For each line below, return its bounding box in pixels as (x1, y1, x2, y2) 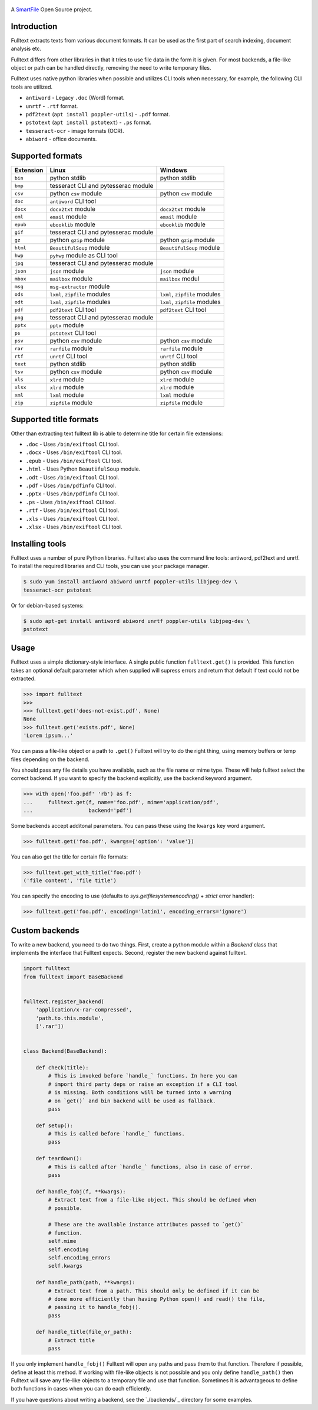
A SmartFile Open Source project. (11, 6, 92, 13)
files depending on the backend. (11, 756, 90, 763)
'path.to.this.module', (35, 1014, 104, 1021)
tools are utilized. (11, 83, 53, 90)
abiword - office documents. (25, 136, 97, 143)
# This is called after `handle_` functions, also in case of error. (48, 1163, 253, 1170)
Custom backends (11, 925, 79, 935)
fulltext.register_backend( (23, 998, 104, 1005)
